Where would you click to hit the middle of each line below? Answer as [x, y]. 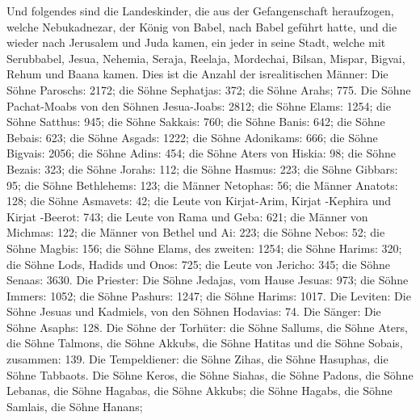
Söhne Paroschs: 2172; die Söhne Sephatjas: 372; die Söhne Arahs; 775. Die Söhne [209, 89]
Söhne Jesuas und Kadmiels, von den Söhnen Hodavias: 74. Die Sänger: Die [194, 311]
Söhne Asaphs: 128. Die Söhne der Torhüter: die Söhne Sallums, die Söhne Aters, [207, 327]
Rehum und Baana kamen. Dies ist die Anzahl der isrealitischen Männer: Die [197, 74]
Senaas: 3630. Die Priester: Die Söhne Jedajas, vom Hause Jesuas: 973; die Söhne [208, 280]
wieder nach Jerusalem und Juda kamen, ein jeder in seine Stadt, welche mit [196, 42]
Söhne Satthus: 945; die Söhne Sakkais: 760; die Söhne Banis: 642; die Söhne [196, 122]
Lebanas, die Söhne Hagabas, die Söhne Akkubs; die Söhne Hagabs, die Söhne [199, 391]
